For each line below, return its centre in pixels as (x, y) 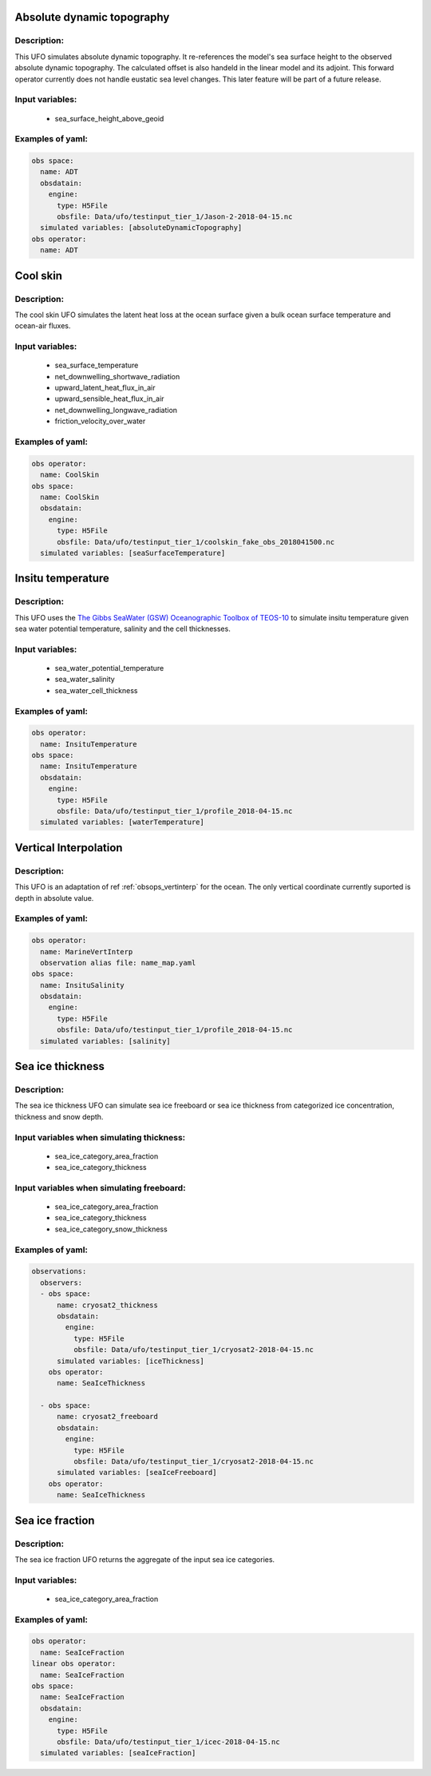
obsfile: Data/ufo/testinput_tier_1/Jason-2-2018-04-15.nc (175, 217)
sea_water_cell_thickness (96, 690)
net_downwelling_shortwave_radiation (117, 376)
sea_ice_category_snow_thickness (111, 1229)
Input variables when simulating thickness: (100, 1137)
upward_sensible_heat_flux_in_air (109, 398)
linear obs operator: (74, 1664)
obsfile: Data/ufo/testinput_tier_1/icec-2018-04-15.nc (168, 1742)
